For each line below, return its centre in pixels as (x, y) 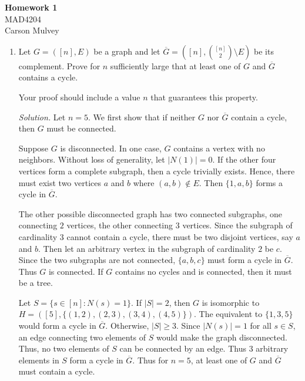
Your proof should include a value (79, 97)
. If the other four (244, 159)
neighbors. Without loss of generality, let (92, 159)
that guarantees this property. (204, 97)
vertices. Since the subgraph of (237, 225)
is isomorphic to (231, 302)
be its (264, 51)
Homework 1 (31, 7)
